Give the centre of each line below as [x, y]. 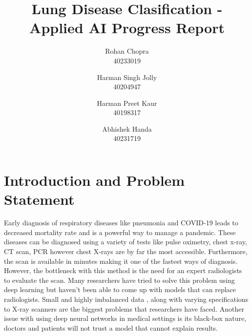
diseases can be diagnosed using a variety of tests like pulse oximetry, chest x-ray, [126, 242]
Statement [39, 199]
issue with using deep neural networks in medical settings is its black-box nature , [125, 318]
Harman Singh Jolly [127, 77]
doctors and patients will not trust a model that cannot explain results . [111, 327]
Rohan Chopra [127, 51]
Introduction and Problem [94, 180]
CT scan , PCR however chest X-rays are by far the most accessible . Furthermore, [126, 251]
